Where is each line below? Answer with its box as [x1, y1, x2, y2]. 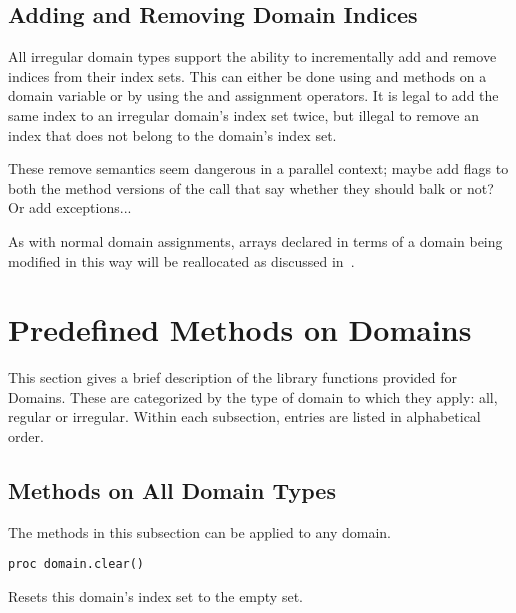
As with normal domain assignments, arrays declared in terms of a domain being [8, 230, 503, 251]
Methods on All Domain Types [8, 475, 336, 506]
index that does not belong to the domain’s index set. [8, 124, 337, 145]
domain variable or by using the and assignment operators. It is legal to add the [8, 85, 499, 106]
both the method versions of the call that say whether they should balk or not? [8, 177, 494, 198]
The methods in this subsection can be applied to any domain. [8, 521, 391, 542]
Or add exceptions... [8, 197, 132, 218]
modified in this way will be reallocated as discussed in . [8, 250, 355, 271]
